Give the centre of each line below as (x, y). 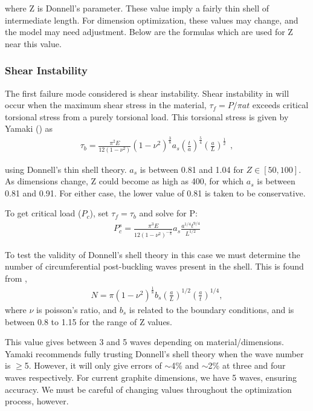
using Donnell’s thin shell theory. (66, 169)
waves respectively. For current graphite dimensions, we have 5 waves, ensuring (151, 377)
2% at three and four (247, 365)
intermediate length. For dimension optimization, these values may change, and (152, 20)
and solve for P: (168, 213)
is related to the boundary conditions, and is (211, 309)
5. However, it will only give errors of (93, 365)
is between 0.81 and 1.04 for (192, 169)
